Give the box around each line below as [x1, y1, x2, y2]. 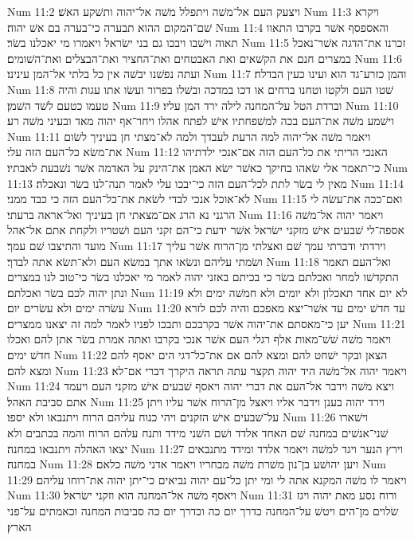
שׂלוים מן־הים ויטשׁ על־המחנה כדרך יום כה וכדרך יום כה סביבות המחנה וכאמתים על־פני [7, 503, 399, 518]
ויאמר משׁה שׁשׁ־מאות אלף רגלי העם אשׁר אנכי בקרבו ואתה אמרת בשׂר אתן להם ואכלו [7, 331, 392, 347]
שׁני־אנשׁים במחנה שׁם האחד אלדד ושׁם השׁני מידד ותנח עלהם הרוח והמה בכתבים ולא [7, 425, 389, 441]
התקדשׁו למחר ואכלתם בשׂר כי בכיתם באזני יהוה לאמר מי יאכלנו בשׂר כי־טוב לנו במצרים [7, 268, 399, 285]
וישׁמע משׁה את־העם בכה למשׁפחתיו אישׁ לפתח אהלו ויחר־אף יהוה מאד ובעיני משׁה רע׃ [7, 112, 394, 129]
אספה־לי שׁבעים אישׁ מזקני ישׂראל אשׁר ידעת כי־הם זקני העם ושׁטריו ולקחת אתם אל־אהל [7, 221, 404, 238]
